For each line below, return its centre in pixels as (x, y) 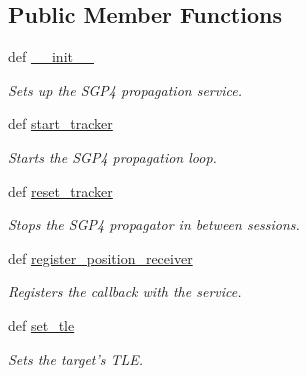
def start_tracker (60, 123)
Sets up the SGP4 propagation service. (125, 89)
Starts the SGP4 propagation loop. (112, 156)
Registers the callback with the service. (125, 291)
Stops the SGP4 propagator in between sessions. (154, 224)
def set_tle (41, 324)
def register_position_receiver (100, 257)
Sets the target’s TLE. (76, 358)
